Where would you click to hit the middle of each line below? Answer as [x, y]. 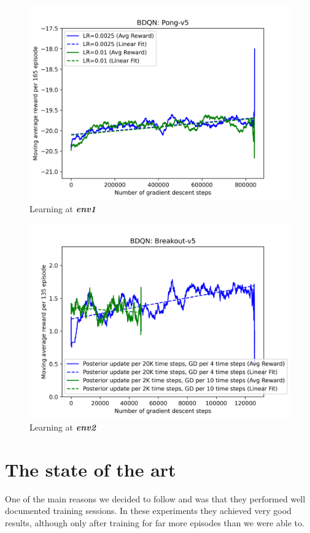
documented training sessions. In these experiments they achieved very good [148, 511]
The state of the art [91, 469]
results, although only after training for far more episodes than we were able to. [155, 522]
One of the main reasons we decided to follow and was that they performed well [155, 498]
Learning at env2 [63, 427]
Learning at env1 [63, 208]
